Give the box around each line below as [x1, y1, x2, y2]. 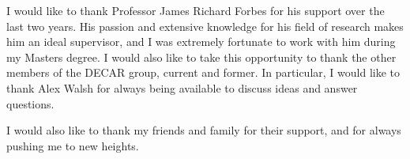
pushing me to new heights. [6, 137, 139, 153]
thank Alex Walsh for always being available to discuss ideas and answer [6, 79, 358, 96]
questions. [6, 95, 55, 112]
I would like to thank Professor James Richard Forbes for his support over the [6, 2, 385, 18]
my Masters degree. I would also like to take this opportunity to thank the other [6, 48, 397, 65]
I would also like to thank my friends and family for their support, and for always [6, 122, 401, 138]
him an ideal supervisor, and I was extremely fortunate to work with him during [6, 33, 396, 50]
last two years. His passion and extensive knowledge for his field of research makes [6, 17, 404, 34]
